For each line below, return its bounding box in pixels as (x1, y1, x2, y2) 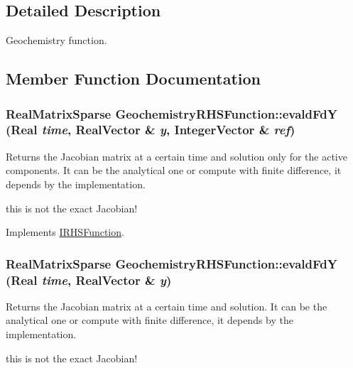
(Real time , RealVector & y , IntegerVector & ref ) (6, 121, 295, 139)
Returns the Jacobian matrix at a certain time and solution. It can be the (6, 298, 327, 313)
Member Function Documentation (6, 67, 261, 90)
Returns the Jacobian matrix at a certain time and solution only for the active (6, 148, 347, 163)
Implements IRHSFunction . (6, 224, 124, 239)
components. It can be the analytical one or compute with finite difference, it (6, 163, 342, 178)
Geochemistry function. (6, 33, 107, 48)
